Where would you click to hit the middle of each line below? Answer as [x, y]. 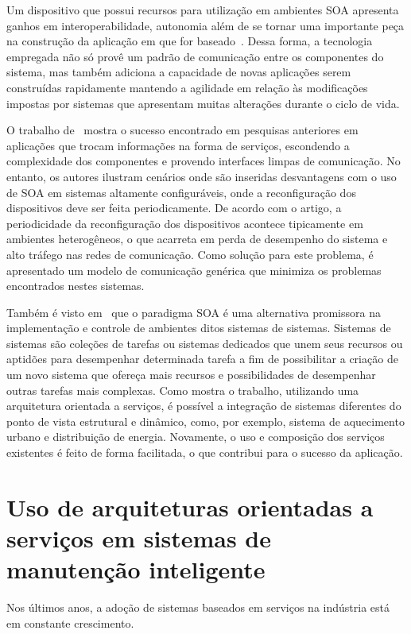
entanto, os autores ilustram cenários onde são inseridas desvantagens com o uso [202, 176]
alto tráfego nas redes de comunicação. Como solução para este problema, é [190, 254]
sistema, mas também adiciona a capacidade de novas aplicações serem [179, 72]
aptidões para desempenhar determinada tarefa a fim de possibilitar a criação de [202, 359]
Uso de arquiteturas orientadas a [190, 506]
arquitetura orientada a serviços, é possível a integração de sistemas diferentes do [204, 406]
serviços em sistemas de [139, 538]
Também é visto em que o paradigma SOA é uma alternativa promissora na [194, 312]
